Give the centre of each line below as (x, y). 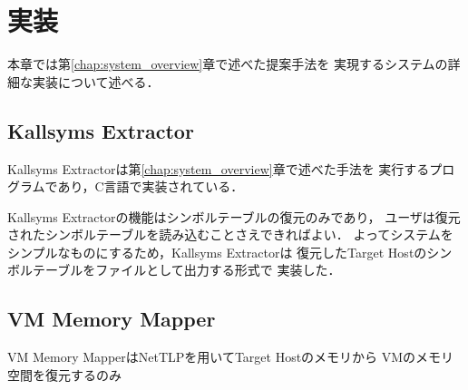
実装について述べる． (96, 81)
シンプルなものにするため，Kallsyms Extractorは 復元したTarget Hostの (217, 252)
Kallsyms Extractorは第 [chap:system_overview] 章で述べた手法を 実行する (219, 168)
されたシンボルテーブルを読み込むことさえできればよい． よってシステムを (230, 234)
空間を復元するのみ (64, 374)
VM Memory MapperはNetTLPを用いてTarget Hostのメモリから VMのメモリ (231, 357)
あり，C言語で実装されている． (151, 186)
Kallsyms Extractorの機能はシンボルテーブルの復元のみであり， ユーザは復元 (234, 216)
